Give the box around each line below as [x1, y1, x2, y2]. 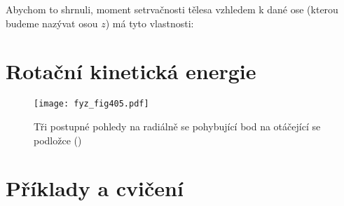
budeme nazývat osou [6, 15, 98, 30]
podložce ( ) [34, 132, 82, 147]
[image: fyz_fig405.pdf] [34, 99, 149, 109]
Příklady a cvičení [6, 174, 184, 202]
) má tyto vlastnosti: [105, 15, 194, 30]
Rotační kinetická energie [6, 57, 256, 85]
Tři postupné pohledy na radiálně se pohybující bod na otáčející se [34, 118, 321, 133]
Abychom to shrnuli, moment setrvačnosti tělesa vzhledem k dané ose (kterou [6, 2, 338, 16]
